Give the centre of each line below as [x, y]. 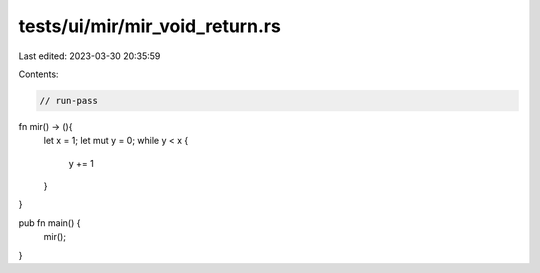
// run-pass [69, 100]
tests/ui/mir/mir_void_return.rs [150, 26]
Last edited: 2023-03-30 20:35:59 [89, 56]
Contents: [38, 74]
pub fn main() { [49, 222]
